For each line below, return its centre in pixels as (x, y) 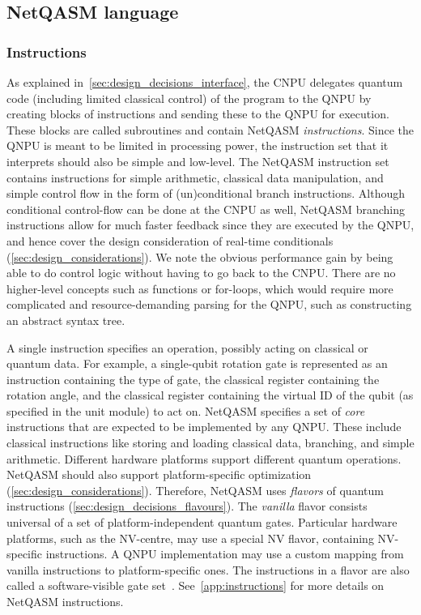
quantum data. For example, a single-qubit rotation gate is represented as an (197, 363)
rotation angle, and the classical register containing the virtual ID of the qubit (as (210, 395)
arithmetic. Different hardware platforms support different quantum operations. (204, 458)
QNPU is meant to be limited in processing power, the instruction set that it (198, 145)
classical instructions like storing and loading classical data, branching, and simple (210, 443)
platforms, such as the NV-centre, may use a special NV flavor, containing (190, 538)
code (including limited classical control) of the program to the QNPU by (189, 98)
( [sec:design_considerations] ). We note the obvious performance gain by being (200, 256)
